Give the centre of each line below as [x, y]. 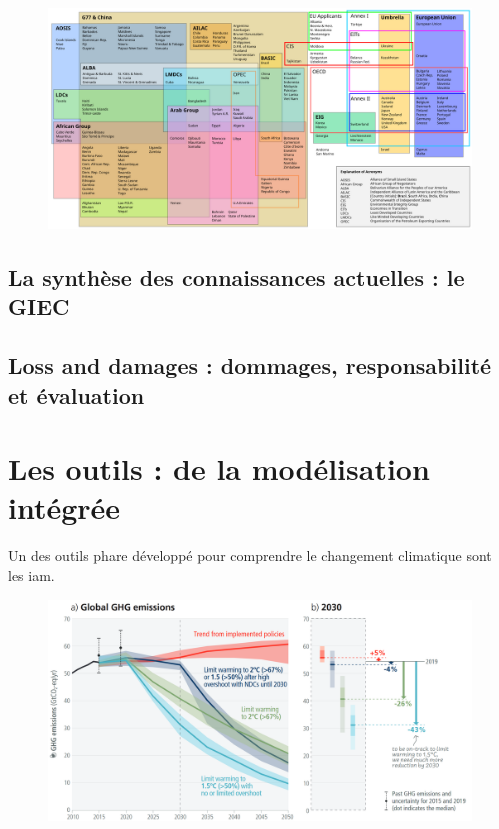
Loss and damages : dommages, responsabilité [250, 365]
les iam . [31, 574]
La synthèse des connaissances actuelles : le [236, 277]
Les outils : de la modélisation [219, 468]
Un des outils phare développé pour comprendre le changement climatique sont [250, 555]
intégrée [64, 507]
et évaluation [76, 394]
